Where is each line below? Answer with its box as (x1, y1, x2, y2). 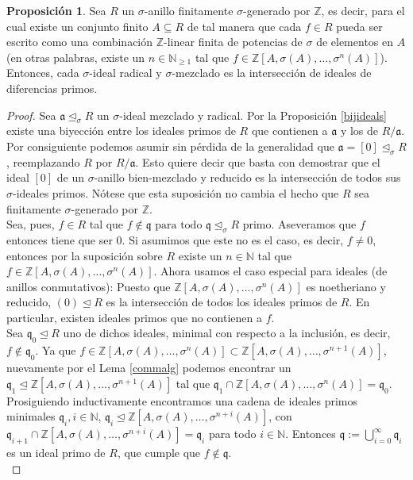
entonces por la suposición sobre (6, 247, 163, 263)
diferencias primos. (6, 79, 98, 96)
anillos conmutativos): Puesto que (6, 278, 171, 294)
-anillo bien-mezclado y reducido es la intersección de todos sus (94, 169, 401, 186)
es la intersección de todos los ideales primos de (106, 294, 338, 310)
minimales (6, 408, 56, 424)
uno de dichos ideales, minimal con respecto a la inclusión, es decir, (63, 324, 391, 341)
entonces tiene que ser (6, 231, 113, 248)
